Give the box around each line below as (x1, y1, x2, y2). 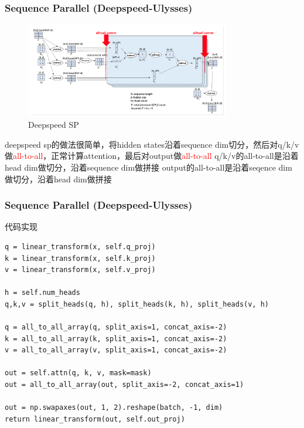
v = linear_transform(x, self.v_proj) (5, 266, 156, 274)
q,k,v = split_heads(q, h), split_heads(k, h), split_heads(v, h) (5, 300, 269, 308)
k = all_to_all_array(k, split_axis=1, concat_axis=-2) (5, 334, 227, 343)
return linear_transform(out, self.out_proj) (5, 415, 185, 423)
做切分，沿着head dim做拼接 (5, 172, 112, 185)
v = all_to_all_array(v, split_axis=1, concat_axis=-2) (5, 346, 227, 355)
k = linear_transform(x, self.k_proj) (5, 254, 156, 263)
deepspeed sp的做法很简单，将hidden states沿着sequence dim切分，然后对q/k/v (5, 138, 299, 150)
